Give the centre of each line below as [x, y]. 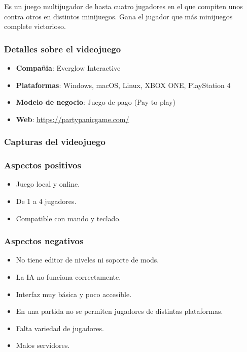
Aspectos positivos [43, 165]
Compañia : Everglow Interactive [68, 68]
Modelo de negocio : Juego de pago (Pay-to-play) [96, 102]
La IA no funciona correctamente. [68, 277]
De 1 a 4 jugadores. [46, 201]
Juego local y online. [48, 184]
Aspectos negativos [44, 241]
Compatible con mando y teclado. [68, 218]
